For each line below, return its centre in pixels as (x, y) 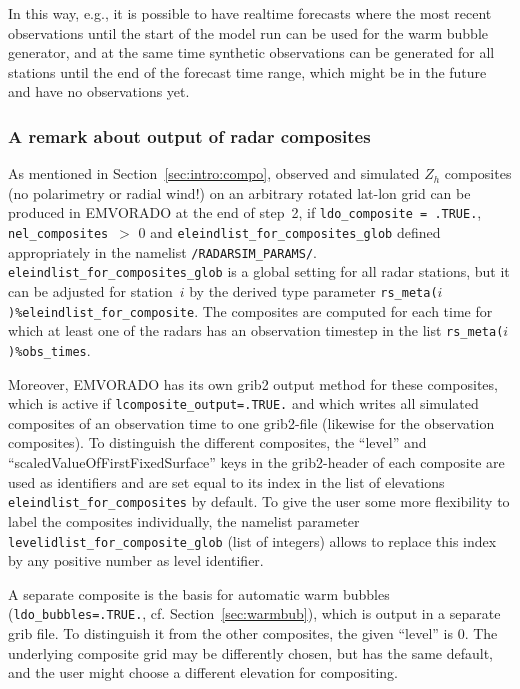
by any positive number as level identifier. (136, 560)
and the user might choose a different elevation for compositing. (203, 672)
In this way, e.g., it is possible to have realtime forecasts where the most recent (250, 13)
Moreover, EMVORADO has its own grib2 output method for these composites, (253, 383)
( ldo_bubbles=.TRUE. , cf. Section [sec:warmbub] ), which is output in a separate (254, 613)
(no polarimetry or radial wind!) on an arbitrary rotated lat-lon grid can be (239, 192)
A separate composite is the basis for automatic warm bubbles (199, 593)
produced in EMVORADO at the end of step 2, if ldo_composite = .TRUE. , (245, 212)
